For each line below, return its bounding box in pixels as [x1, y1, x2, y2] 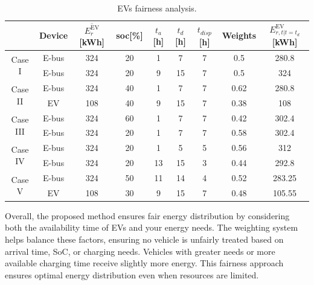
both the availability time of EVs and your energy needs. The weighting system [5, 221, 298, 234]
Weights [222, 29, 257, 42]
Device [39, 29, 68, 42]
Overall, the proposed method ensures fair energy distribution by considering [5, 209, 290, 222]
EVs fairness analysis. [117, 2, 197, 14]
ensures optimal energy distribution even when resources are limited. [5, 268, 259, 281]
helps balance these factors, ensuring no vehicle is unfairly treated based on [5, 233, 284, 246]
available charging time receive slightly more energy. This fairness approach [5, 257, 284, 269]
